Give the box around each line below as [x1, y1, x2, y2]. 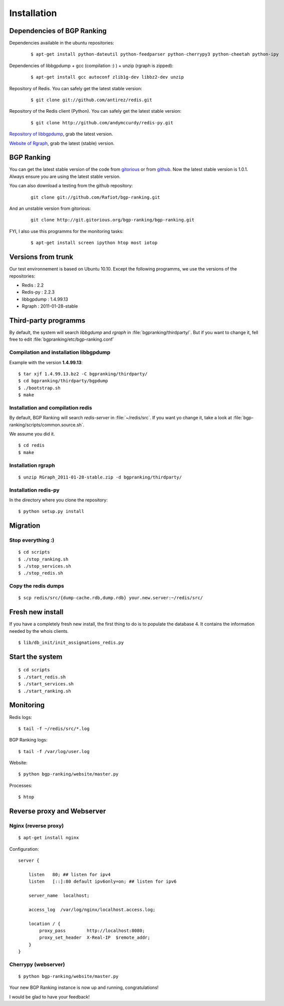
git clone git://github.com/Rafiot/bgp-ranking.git [31, 194, 160, 200]
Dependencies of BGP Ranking [9, 27, 107, 35]
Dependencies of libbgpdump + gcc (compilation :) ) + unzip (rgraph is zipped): [9, 63, 174, 69]
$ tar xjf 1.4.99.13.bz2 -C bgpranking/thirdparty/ [18, 371, 148, 377]
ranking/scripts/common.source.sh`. [9, 421, 85, 428]
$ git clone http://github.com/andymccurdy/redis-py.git [31, 120, 174, 125]
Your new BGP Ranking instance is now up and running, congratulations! [9, 984, 159, 990]
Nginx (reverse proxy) [9, 822, 64, 829]
